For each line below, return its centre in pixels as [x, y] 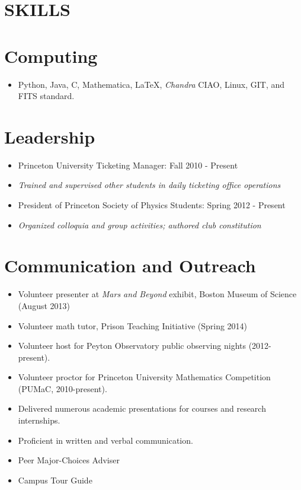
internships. [39, 420]
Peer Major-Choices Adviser [69, 460]
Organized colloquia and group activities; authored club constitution [140, 225]
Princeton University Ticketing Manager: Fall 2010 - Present [128, 165]
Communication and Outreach [130, 265]
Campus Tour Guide [55, 480]
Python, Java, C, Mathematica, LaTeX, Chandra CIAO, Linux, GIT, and [151, 84]
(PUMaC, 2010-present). [63, 388]
